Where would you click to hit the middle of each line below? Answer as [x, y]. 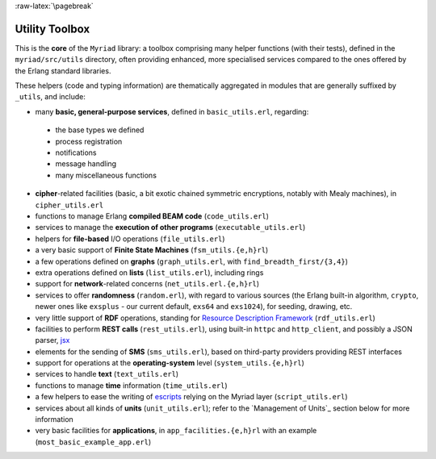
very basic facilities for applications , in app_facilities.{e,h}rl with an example [176, 431]
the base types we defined [100, 130]
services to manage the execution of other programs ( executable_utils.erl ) [170, 227]
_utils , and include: [50, 97]
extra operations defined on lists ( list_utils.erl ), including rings [149, 272]
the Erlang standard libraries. [63, 71]
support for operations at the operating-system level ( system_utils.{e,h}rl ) [170, 363]
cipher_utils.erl [69, 205]
